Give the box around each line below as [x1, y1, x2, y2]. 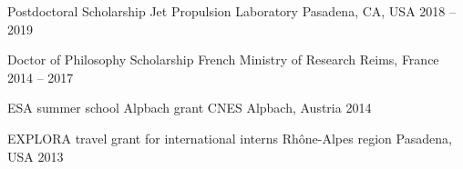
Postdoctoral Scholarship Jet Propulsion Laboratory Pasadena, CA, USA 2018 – [7, 2, 456, 20]
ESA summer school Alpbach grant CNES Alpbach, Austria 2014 [7, 98, 372, 117]
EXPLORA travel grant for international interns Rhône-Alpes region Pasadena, [7, 128, 452, 147]
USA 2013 [7, 146, 64, 165]
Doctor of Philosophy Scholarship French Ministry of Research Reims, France [7, 50, 439, 69]
